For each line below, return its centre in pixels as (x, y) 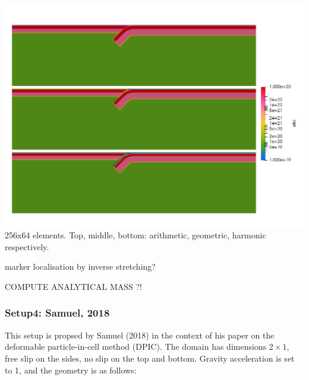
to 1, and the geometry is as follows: (71, 370)
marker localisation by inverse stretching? (80, 266)
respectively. (27, 246)
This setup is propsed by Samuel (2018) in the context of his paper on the (140, 335)
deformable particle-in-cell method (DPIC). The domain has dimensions (136, 347)
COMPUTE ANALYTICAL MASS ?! (74, 286)
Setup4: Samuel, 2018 (57, 313)
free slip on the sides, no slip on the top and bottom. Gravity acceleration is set (150, 358)
